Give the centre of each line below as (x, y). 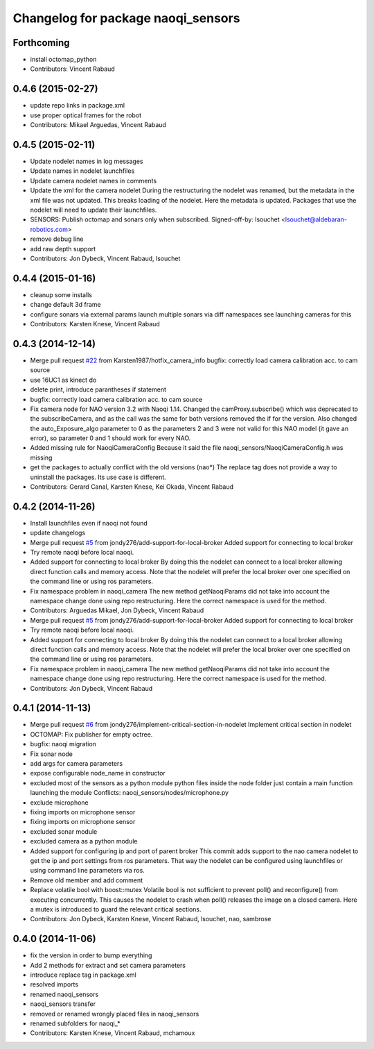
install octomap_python (63, 60)
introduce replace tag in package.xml (83, 975)
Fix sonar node (51, 754)
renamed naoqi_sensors (64, 994)
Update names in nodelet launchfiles (82, 171)
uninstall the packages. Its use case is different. (98, 477)
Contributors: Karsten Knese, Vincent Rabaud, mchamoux (113, 1033)
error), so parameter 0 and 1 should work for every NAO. (110, 438)
